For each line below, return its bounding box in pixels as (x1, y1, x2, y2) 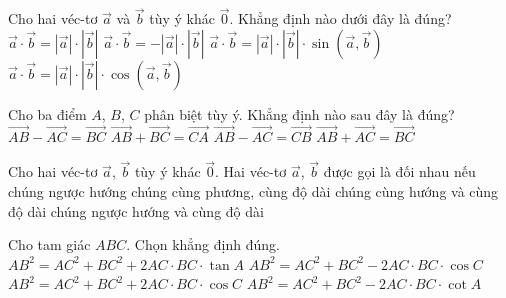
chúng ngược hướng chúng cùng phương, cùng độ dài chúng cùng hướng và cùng (8, 181, 499, 202)
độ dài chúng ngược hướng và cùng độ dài (8, 200, 264, 221)
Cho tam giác (8, 234, 91, 255)
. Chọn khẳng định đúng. (126, 234, 280, 255)
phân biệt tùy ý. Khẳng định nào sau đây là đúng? (144, 103, 455, 124)
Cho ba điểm (8, 103, 87, 124)
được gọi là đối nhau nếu (323, 161, 476, 182)
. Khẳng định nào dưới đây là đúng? (229, 8, 452, 29)
